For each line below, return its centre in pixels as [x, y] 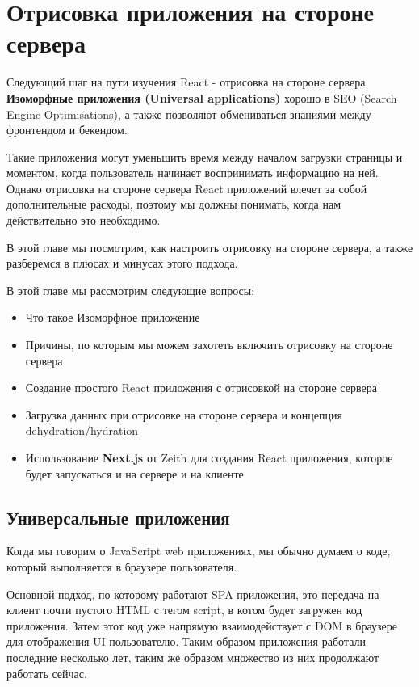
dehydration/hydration [82, 430]
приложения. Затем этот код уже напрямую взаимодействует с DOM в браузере [202, 625]
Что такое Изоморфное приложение [113, 317]
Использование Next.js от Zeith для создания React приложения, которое [209, 457]
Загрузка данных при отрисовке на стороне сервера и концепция [184, 414]
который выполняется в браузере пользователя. [122, 566]
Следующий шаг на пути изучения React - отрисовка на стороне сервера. [188, 82]
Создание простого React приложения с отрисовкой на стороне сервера [201, 388]
